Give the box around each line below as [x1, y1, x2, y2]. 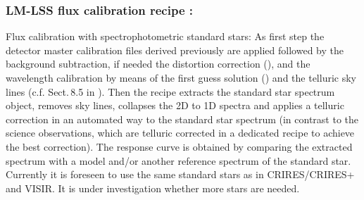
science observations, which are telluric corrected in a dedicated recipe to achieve [6, 125, 355, 140]
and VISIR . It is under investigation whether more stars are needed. [6, 180, 300, 195]
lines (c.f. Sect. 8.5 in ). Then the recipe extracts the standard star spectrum [6, 84, 335, 99]
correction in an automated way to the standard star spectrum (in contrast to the [6, 111, 359, 126]
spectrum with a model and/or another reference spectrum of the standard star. [6, 153, 351, 168]
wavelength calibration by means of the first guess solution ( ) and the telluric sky [6, 70, 356, 85]
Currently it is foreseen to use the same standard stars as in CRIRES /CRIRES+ [6, 167, 355, 182]
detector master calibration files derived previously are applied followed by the [6, 42, 344, 57]
